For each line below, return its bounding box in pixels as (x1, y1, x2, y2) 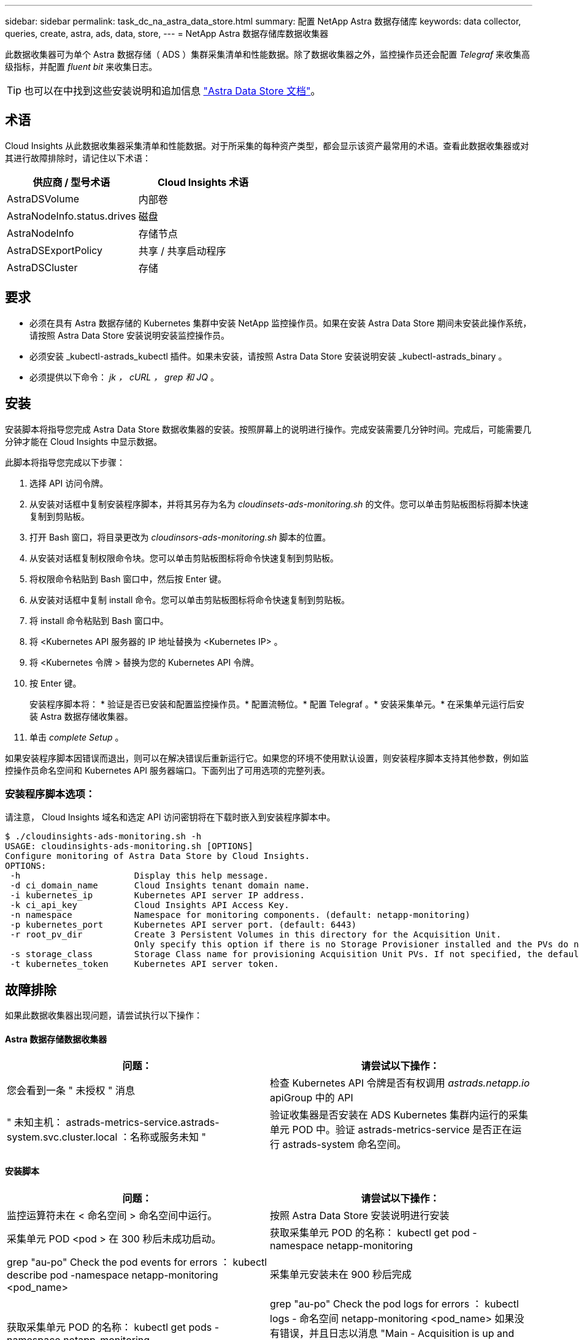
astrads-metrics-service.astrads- (66, 1116, 220, 1129)
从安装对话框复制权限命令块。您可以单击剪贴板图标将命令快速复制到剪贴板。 (29, 552, 339, 563)
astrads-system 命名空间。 (282, 1138, 407, 1151)
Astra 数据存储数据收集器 (5, 1033, 107, 1044)
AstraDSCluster (7, 261, 78, 274)
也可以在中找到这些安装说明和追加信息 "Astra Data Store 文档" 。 (24, 85, 321, 97)
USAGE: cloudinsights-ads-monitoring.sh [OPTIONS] (5, 841, 253, 852)
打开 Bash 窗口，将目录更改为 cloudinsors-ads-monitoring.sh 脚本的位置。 (29, 531, 331, 542)
